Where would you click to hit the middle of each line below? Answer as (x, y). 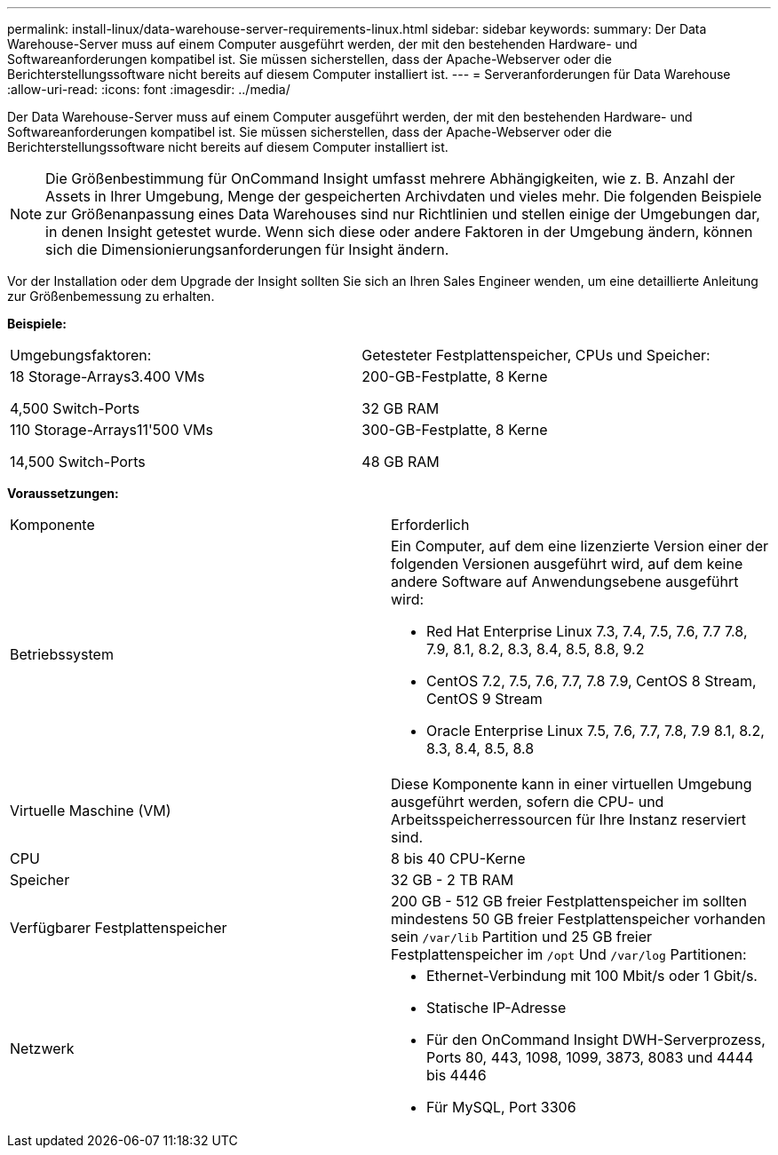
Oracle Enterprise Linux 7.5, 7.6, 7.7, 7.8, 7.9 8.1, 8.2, (595, 731)
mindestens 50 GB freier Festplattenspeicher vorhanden (578, 919)
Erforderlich (430, 525)
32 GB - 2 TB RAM (453, 880)
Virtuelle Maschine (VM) (91, 811)
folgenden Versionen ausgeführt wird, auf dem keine (567, 564)
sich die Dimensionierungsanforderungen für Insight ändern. (247, 249)
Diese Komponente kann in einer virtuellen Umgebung (572, 784)
